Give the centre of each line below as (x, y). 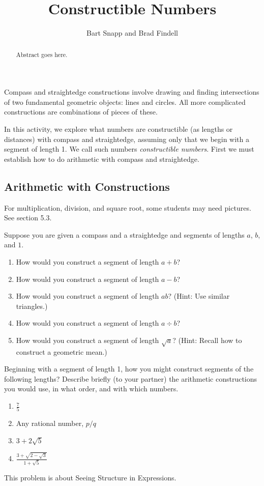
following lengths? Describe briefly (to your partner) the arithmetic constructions (131, 378)
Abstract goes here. (42, 54)
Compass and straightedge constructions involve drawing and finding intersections (132, 92)
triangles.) (32, 306)
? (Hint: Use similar (199, 296)
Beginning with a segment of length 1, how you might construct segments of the (129, 369)
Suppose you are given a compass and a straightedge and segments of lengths (124, 234)
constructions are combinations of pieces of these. (81, 112)
